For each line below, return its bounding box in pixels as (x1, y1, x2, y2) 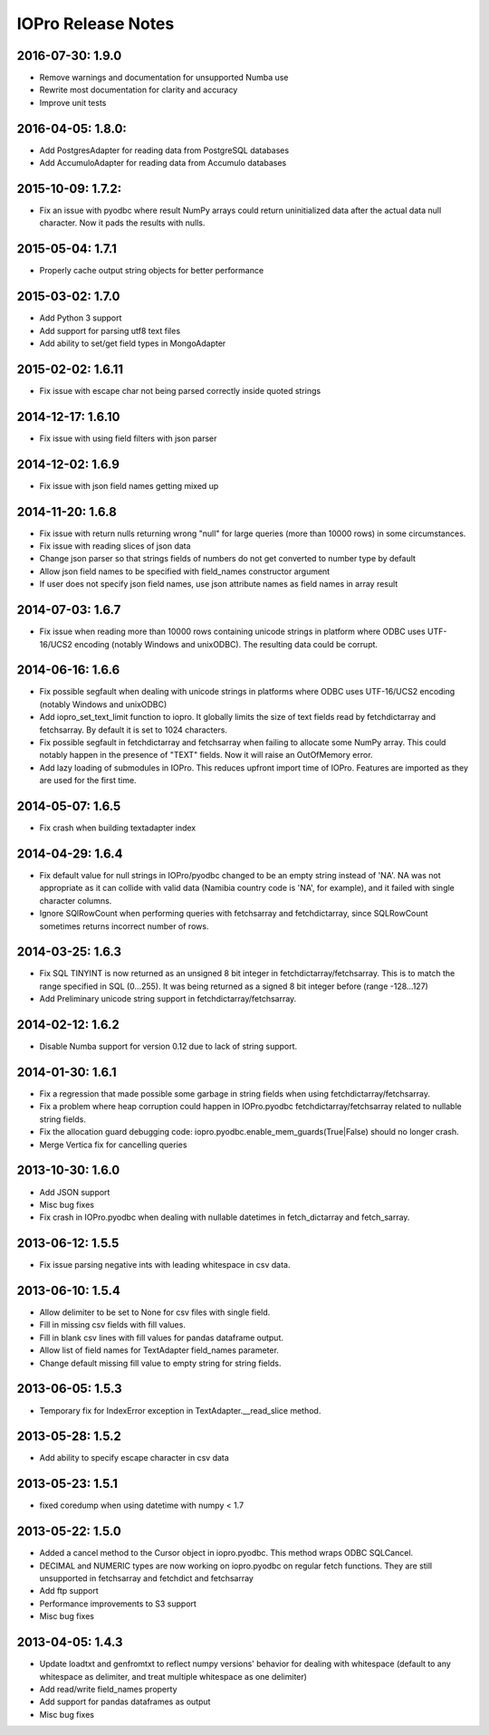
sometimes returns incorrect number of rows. (39, 920, 209, 932)
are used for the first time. (39, 775, 137, 786)
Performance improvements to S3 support (39, 1598, 197, 1609)
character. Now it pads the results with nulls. (39, 217, 206, 228)
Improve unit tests (39, 97, 107, 108)
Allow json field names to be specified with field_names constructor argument (39, 566, 331, 577)
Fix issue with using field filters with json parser (39, 433, 217, 444)
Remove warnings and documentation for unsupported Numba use (39, 72, 289, 83)
